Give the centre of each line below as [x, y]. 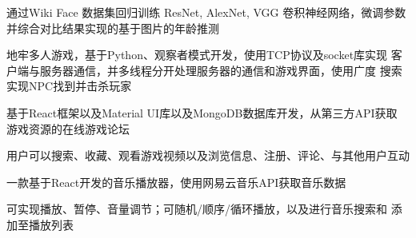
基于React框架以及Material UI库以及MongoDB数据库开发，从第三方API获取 [202, 112]
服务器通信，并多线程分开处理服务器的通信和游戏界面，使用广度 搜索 [221, 70]
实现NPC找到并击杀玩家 [69, 86]
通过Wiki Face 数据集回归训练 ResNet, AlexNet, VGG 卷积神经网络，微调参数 [206, 12]
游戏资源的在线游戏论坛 [68, 128]
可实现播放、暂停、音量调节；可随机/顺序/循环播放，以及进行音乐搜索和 [197, 209]
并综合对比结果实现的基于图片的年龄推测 [113, 28]
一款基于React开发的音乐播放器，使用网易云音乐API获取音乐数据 [176, 182]
